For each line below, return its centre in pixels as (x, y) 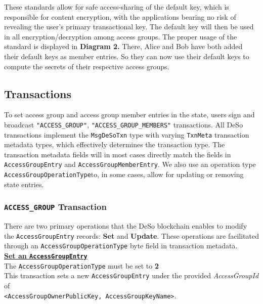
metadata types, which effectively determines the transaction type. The (115, 144)
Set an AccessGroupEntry (46, 256)
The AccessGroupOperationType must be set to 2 (81, 265)
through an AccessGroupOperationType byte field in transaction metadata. (121, 246)
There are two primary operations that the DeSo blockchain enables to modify (126, 226)
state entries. (24, 184)
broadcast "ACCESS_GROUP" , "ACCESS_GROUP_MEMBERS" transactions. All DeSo (124, 124)
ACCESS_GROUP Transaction (55, 207)
